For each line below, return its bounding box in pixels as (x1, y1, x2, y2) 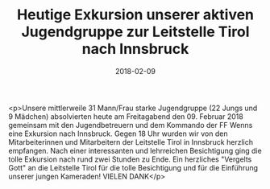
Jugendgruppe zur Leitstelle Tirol (21, 23, 250, 41)
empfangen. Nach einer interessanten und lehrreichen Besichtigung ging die (8, 146, 262, 155)
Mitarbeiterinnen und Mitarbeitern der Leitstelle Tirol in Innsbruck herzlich (8, 137, 254, 146)
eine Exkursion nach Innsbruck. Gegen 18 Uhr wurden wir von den (8, 129, 228, 138)
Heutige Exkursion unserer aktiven (16, 6, 255, 24)
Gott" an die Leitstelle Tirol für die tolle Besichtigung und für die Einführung (8, 162, 259, 172)
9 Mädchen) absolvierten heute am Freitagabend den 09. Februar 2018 (8, 111, 243, 121)
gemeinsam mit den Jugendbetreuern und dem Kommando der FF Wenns (8, 120, 253, 129)
